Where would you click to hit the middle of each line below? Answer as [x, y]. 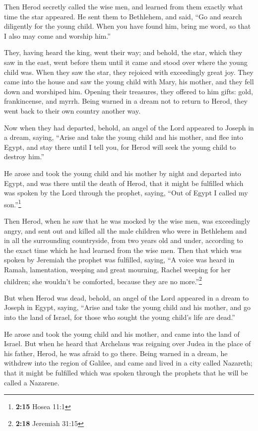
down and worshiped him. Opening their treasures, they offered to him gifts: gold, [129, 91]
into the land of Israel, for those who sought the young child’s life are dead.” [120, 317]
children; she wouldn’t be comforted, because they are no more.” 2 [103, 280]
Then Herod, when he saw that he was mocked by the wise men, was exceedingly [127, 220]
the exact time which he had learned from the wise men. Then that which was [123, 250]
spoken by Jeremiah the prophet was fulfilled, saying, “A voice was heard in [119, 260]
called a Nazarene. [32, 382]
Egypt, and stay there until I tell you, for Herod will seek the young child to [120, 147]
